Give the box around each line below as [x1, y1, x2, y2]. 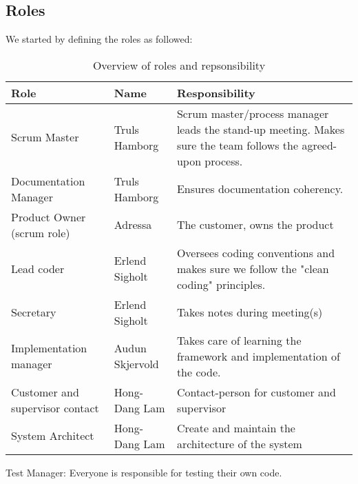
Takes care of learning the [176, 332, 302, 348]
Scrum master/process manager [176, 105, 329, 121]
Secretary [11, 304, 56, 321]
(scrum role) [11, 224, 70, 241]
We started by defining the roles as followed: [6, 32, 193, 46]
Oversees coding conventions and [176, 244, 335, 261]
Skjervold [114, 356, 159, 372]
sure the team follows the [176, 137, 299, 153]
